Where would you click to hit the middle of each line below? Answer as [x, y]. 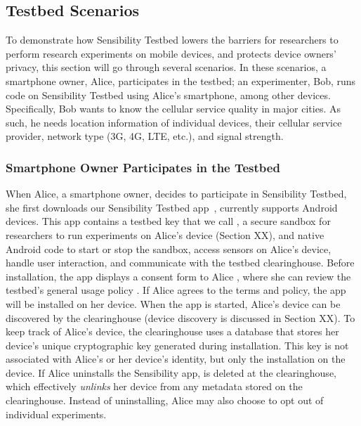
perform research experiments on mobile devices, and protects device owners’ [171, 53]
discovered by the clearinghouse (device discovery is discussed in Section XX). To [180, 317]
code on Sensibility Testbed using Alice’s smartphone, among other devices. [168, 95]
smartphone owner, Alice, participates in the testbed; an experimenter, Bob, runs [181, 80]
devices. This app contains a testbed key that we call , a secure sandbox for [168, 221]
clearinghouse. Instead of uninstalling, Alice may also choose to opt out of [165, 400]
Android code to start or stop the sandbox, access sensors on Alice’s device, [169, 248]
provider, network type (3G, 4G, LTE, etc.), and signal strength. [145, 136]
